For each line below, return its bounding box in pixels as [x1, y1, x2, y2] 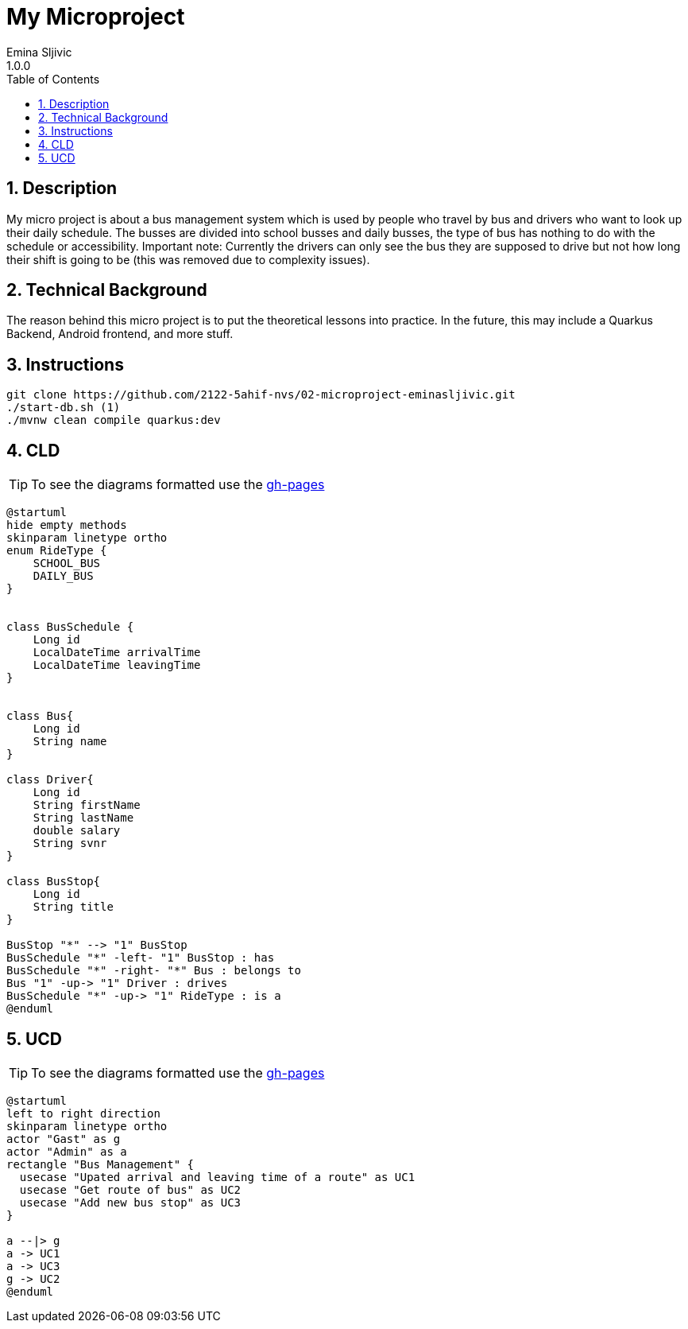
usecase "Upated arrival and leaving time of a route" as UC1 [19, 1170, 416, 1183]
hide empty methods [6, 519, 127, 532]
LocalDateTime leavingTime [33, 659, 201, 672]
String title [33, 900, 114, 914]
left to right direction [6, 1106, 160, 1120]
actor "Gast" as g [6, 1132, 121, 1145]
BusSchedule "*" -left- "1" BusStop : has [6, 951, 275, 965]
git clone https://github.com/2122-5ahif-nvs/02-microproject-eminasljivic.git [6, 388, 516, 402]
